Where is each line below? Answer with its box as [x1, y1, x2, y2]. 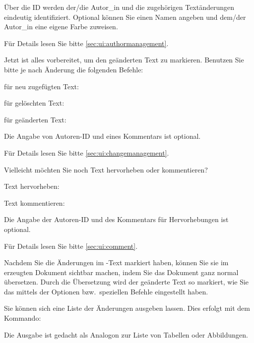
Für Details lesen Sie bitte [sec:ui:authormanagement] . [4, 38, 169, 48]
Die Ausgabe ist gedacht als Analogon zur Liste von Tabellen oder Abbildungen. [4, 329, 248, 340]
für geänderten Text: [4, 114, 66, 124]
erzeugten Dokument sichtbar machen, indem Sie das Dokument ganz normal [4, 267, 239, 277]
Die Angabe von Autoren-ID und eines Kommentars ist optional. [4, 131, 201, 141]
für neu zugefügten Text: [4, 81, 79, 91]
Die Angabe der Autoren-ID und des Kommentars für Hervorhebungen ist [4, 214, 229, 225]
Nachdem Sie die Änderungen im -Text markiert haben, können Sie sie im [4, 257, 229, 268]
